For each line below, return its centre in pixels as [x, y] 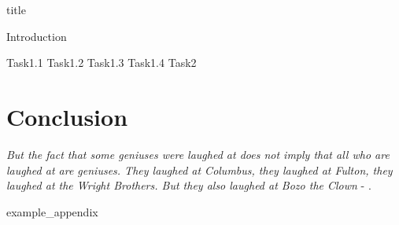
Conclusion [67, 116]
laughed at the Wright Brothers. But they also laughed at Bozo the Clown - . [189, 185]
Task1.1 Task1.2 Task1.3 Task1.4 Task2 [102, 63]
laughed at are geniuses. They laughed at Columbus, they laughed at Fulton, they [199, 170]
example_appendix [52, 211]
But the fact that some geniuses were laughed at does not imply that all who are [198, 154]
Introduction [37, 36]
